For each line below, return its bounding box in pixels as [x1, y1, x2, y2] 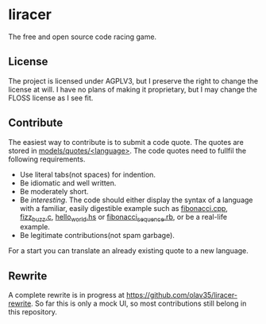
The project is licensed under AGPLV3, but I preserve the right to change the [8, 76, 259, 85]
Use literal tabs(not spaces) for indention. [19, 170, 156, 179]
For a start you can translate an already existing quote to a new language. [8, 246, 249, 256]
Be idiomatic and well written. [19, 178, 117, 188]
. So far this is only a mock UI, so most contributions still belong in [30, 299, 247, 308]
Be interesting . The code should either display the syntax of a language [19, 195, 253, 205]
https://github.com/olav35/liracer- [125, 291, 238, 300]
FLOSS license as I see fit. [8, 93, 94, 103]
